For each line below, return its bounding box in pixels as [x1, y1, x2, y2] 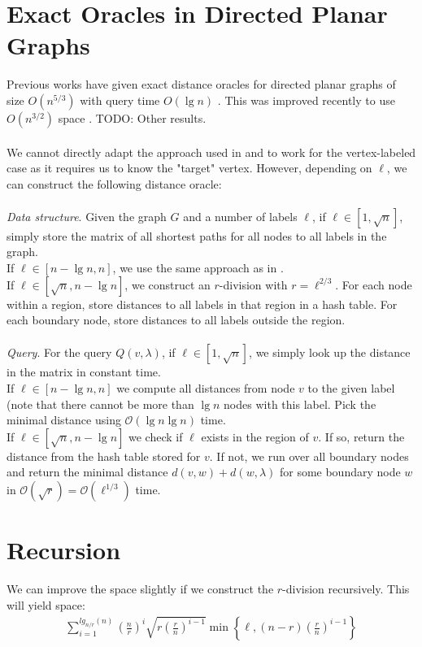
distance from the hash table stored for [7, 447, 201, 464]
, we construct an [124, 276, 211, 293]
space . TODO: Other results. [58, 109, 207, 126]
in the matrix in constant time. [7, 363, 161, 380]
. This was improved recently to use [217, 91, 395, 108]
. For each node [335, 276, 412, 293]
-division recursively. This [282, 580, 410, 597]
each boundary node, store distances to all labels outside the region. [7, 311, 346, 328]
